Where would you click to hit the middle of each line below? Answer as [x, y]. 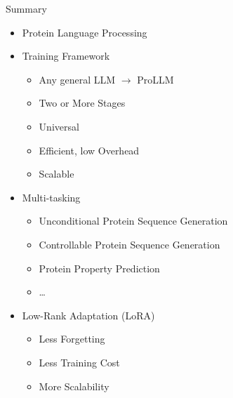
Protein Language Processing [85, 32]
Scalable [56, 174]
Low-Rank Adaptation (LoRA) [88, 315]
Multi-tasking [51, 197]
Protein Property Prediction [99, 268]
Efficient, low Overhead [89, 150]
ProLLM [155, 79]
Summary [26, 8]
